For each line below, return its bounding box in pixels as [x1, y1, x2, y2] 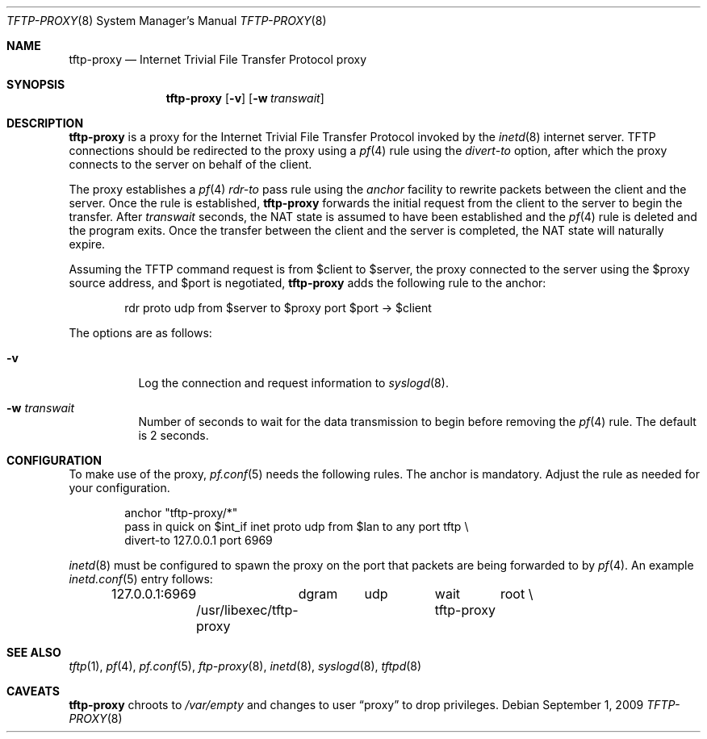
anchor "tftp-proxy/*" [124, 506, 238, 520]
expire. [69, 237, 106, 251]
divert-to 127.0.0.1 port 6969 [124, 533, 273, 547]
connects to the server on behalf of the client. [69, 157, 312, 171]
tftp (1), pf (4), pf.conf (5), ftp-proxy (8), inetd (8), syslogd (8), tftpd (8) [69, 659, 422, 673]
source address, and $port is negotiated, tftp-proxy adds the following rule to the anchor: [69, 276, 546, 290]
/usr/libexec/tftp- [196, 602, 299, 618]
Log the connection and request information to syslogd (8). [138, 376, 449, 390]
